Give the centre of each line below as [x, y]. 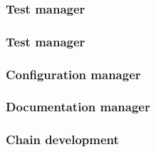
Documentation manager [78, 107]
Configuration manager [73, 74]
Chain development [62, 140]
